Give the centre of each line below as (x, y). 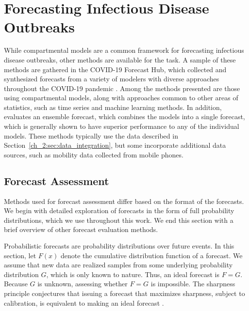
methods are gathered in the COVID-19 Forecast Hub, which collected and (115, 69)
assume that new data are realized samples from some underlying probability (118, 265)
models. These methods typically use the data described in (91, 135)
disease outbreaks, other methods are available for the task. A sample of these (120, 59)
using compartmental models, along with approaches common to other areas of (121, 98)
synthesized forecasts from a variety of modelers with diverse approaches (112, 79)
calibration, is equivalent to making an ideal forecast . (84, 303)
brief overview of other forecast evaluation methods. (81, 229)
